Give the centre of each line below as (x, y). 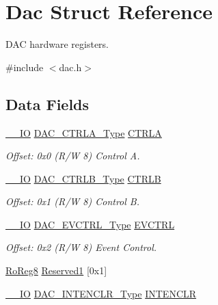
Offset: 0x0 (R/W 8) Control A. (73, 156)
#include (25, 67)
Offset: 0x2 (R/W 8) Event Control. (81, 247)
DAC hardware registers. (57, 44)
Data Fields (47, 104)
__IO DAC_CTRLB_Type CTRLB (83, 178)
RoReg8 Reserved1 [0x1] (56, 270)
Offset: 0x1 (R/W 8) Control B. (73, 201)
